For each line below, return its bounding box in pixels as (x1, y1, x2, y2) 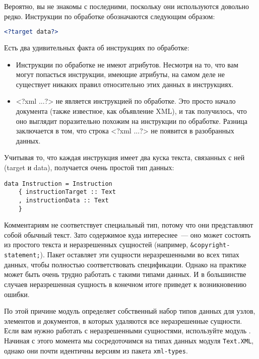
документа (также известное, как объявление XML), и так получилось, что (16, 106, 247, 116)
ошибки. (4, 289, 30, 299)
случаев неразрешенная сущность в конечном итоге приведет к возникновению (4, 278, 246, 289)
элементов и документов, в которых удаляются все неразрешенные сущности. (4, 315, 242, 326)
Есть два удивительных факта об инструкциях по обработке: (4, 42, 189, 53)
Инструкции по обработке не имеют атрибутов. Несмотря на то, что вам (16, 59, 238, 69)
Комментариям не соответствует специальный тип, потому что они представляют (4, 220, 253, 230)
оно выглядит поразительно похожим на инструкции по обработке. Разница (16, 115, 247, 126)
